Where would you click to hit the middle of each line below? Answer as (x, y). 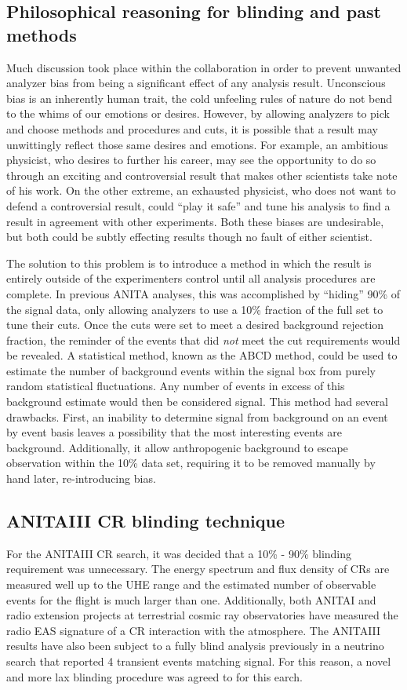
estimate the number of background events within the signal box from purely (191, 370)
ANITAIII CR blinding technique (145, 521)
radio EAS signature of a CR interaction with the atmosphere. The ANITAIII (194, 630)
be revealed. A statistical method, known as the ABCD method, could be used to (202, 355)
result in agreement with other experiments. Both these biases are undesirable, (195, 221)
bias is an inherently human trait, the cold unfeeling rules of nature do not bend (199, 98)
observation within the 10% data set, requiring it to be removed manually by (191, 463)
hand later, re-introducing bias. (81, 478)
